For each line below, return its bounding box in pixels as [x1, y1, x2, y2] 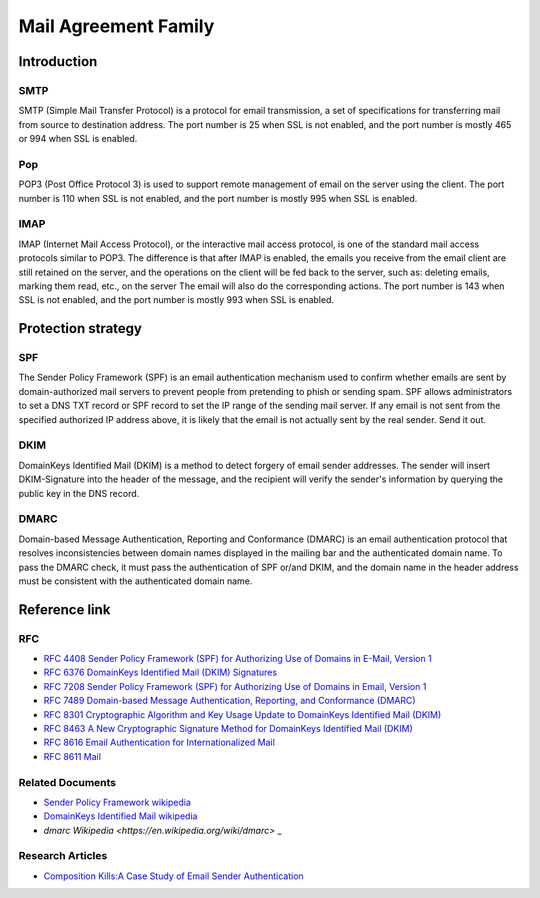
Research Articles [18, 849, 108, 863]
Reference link [18, 601, 111, 618]
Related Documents [18, 775, 117, 789]
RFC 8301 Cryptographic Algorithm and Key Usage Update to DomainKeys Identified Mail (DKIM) [43, 708, 442, 720]
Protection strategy [18, 320, 142, 337]
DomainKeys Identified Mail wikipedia [43, 810, 198, 822]
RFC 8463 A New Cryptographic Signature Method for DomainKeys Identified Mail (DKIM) [43, 723, 414, 734]
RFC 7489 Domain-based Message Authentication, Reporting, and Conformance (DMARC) [43, 695, 416, 707]
